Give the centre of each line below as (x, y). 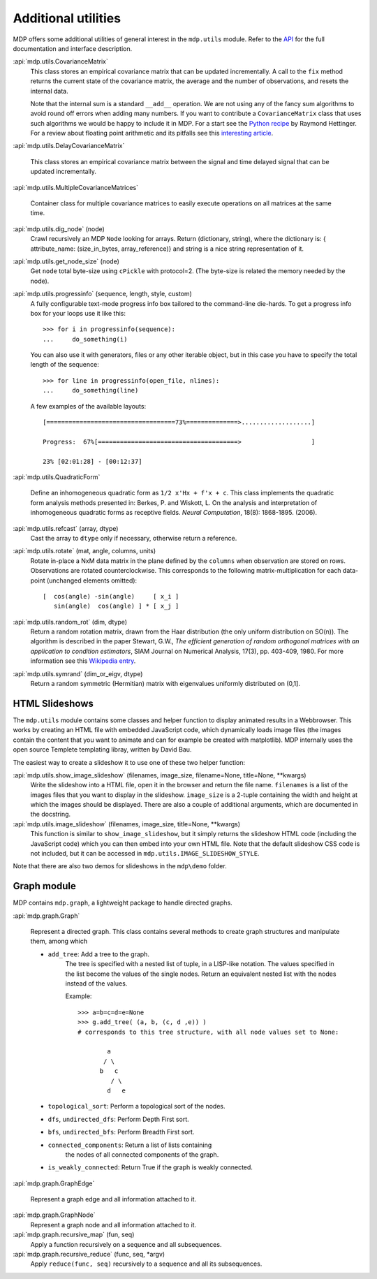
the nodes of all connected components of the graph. (142, 1154)
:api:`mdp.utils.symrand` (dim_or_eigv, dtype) (78, 673)
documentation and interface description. (73, 48)
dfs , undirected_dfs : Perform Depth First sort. (118, 1119)
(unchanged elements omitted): (92, 580)
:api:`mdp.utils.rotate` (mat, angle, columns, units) (84, 551)
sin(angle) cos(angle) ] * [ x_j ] (116, 606)
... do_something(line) (91, 390)
